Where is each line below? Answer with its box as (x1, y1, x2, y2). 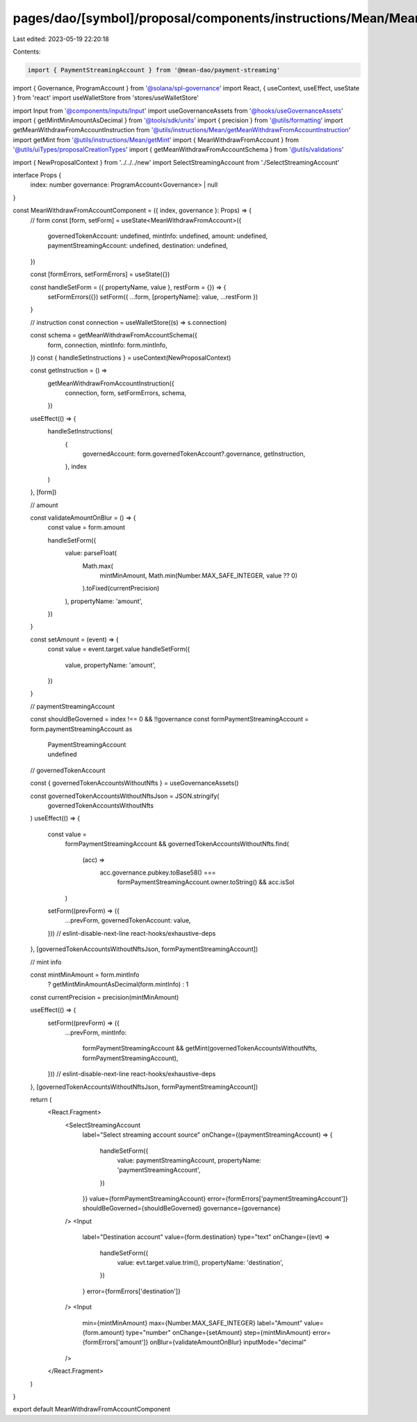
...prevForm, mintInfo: (65, 1028, 127, 1037)
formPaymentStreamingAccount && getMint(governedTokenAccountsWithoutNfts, (82, 1044, 318, 1053)
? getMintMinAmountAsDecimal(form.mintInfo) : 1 (47, 980, 189, 989)
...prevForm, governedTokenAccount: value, (65, 916, 191, 925)
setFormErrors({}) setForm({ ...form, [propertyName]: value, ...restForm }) (47, 292, 259, 301)
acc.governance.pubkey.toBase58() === (99, 868, 216, 877)
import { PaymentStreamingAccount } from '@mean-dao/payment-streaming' (27, 66, 281, 74)
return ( (30, 1095, 52, 1103)
